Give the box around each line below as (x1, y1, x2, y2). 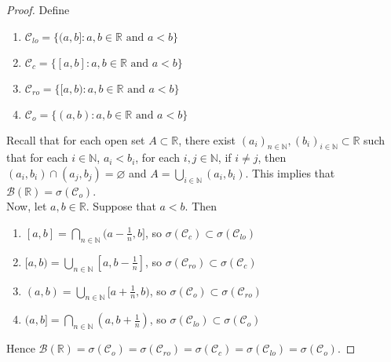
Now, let (6, 198, 47, 214)
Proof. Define (6, 2, 70, 17)
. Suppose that (86, 198, 156, 214)
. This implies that (245, 164, 335, 181)
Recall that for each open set (6, 131, 145, 148)
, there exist (178, 131, 236, 148)
